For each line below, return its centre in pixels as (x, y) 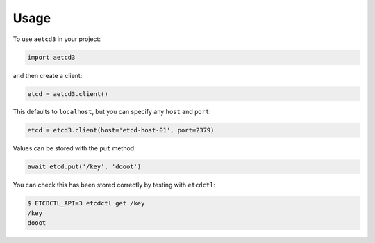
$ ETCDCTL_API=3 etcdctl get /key (86, 203)
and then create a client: (48, 75)
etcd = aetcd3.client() (68, 94)
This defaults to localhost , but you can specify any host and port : (112, 112)
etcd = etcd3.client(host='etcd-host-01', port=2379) (121, 130)
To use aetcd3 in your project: (57, 39)
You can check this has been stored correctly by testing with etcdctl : (114, 185)
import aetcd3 (51, 57)
